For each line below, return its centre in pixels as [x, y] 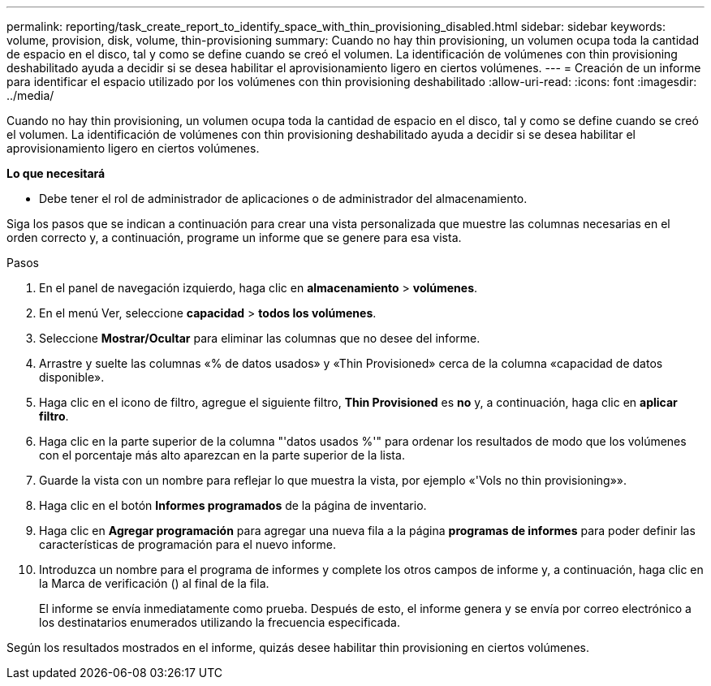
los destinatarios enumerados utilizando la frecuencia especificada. [220, 622]
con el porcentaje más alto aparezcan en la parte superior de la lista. [222, 455]
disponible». [72, 377]
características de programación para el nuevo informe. [187, 544]
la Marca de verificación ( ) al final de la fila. [154, 583]
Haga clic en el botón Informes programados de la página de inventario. [233, 505]
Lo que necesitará [56, 173]
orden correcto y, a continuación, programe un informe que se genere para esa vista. [234, 237]
